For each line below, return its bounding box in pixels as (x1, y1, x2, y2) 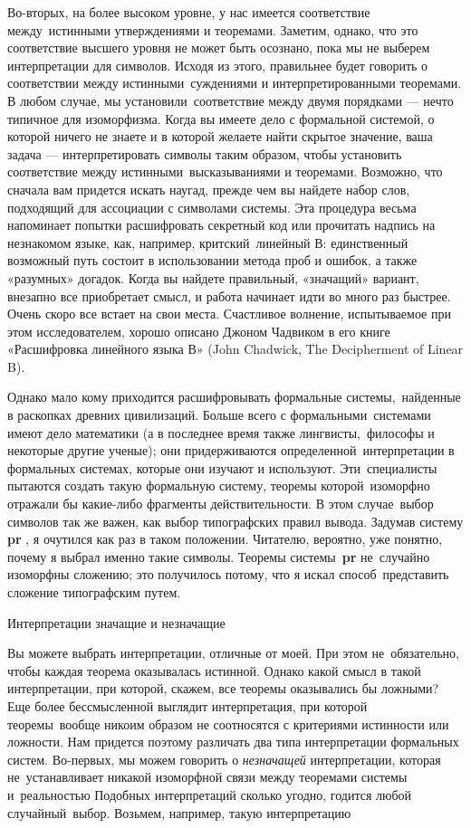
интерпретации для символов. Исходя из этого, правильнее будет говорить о (7, 55, 428, 74)
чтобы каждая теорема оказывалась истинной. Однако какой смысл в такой (7, 661, 421, 680)
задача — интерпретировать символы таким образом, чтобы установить (7, 144, 402, 163)
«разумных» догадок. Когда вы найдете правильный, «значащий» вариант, (7, 268, 419, 287)
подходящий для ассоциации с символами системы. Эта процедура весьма (7, 197, 417, 216)
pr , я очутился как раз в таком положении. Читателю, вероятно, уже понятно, (7, 529, 443, 548)
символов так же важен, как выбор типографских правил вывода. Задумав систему (7, 511, 464, 530)
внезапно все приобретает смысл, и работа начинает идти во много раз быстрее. (7, 286, 451, 305)
